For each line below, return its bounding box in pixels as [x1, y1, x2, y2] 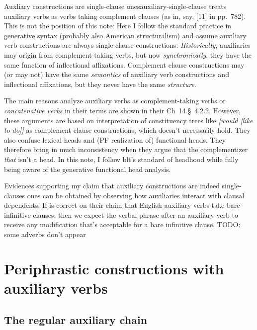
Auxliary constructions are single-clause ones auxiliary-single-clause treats [4, 1, 227, 11]
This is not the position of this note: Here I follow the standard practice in [4, 20, 232, 31]
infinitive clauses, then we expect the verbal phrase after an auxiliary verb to [4, 209, 238, 220]
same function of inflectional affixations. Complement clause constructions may [4, 59, 245, 70]
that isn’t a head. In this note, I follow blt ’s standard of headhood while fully [4, 154, 239, 164]
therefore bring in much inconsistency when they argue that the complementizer [4, 144, 248, 155]
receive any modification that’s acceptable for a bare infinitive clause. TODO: [4, 219, 241, 230]
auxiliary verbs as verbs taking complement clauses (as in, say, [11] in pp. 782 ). [4, 10, 246, 21]
